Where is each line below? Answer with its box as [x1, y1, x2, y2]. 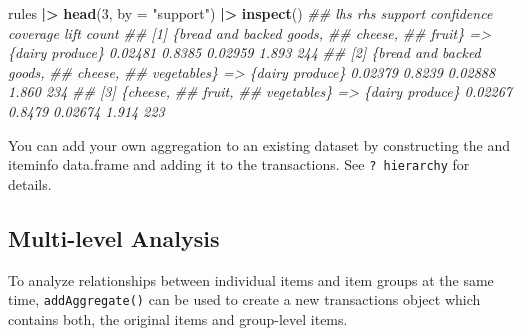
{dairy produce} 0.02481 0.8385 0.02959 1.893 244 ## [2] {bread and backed [8, 42, 481, 63]
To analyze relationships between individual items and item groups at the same [8, 269, 494, 290]
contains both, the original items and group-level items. [8, 308, 348, 329]
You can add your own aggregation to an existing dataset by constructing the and [8, 134, 511, 155]
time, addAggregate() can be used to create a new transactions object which [8, 289, 481, 310]
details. [8, 173, 52, 194]
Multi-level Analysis [8, 222, 220, 253]
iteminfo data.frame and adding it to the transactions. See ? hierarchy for [8, 154, 470, 175]
